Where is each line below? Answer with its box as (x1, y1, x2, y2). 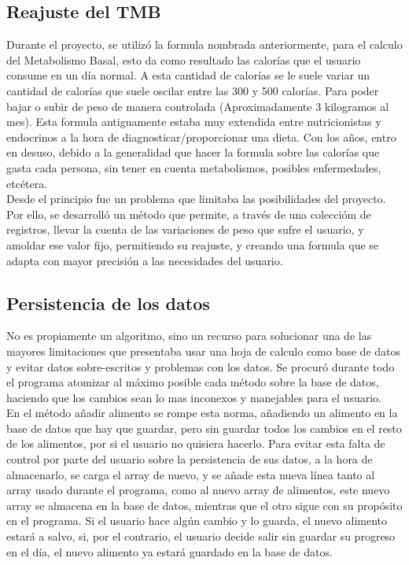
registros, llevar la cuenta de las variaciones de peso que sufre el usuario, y (6, 221, 364, 238)
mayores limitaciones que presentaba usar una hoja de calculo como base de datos (6, 342, 401, 359)
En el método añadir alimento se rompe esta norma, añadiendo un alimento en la (6, 404, 398, 421)
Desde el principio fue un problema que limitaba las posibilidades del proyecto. (6, 190, 386, 207)
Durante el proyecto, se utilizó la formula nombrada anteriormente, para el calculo (6, 36, 403, 53)
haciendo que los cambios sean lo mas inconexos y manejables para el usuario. (6, 389, 381, 405)
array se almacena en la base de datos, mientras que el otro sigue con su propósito (6, 497, 403, 513)
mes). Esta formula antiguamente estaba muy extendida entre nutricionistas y (6, 113, 381, 130)
